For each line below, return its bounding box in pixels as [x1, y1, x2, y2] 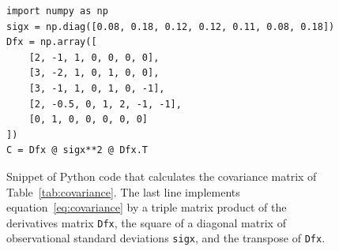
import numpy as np [6, 6, 108, 17]
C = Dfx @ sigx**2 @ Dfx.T [6, 144, 148, 156]
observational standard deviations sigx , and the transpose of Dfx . [6, 230, 326, 246]
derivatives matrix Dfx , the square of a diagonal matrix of [6, 214, 286, 230]
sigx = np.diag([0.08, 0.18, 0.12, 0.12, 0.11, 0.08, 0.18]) [6, 21, 335, 32]
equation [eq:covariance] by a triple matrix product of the [6, 199, 287, 215]
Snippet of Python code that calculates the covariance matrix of [6, 167, 317, 184]
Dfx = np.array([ [6, 36, 97, 48]
